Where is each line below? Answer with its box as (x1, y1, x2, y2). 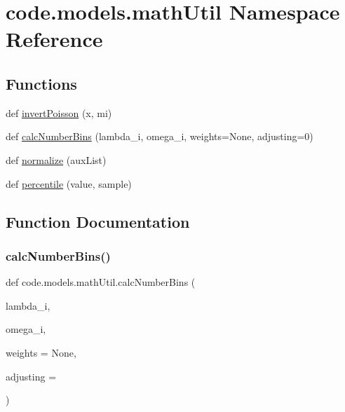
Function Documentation (6, 210, 190, 232)
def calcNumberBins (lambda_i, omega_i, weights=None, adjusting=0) (6, 129, 313, 144)
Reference (6, 25, 103, 53)
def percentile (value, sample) (6, 176, 132, 191)
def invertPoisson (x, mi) (6, 105, 112, 120)
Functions (6, 72, 77, 94)
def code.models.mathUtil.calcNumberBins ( (6, 275, 196, 289)
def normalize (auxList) (6, 152, 107, 167)
